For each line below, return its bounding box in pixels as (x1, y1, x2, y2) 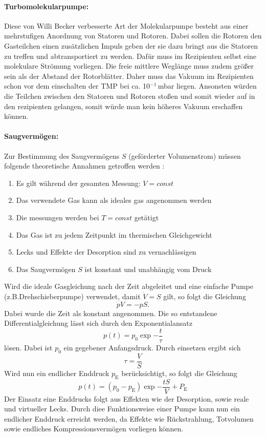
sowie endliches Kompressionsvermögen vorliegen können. (4, 423, 184, 434)
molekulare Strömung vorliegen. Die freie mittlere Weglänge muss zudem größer (4, 60, 254, 71)
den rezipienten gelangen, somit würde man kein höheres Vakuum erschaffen (4, 100, 243, 111)
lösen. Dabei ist (4, 342, 53, 352)
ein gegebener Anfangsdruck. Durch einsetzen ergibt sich (63, 342, 241, 352)
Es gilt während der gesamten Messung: (16, 177, 141, 188)
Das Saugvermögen (16, 263, 76, 274)
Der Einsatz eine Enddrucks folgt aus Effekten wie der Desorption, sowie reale (4, 393, 249, 404)
